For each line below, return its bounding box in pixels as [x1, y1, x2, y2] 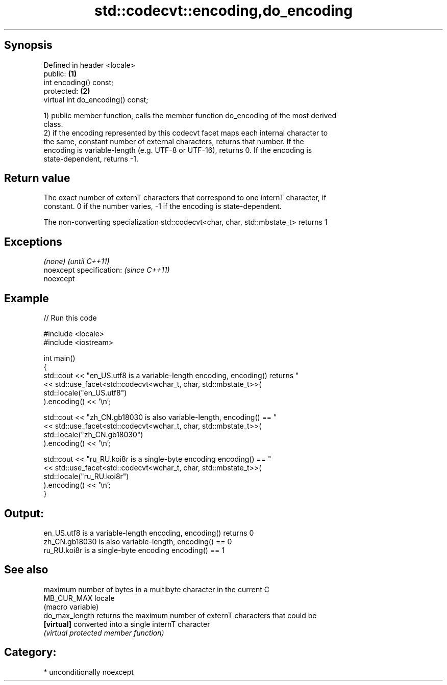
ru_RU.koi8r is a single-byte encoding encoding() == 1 [43, 545, 225, 555]
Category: [4, 646, 57, 659]
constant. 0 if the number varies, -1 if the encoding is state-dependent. [43, 202, 282, 211]
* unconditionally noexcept [43, 667, 134, 676]
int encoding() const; [43, 77, 114, 87]
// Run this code [43, 313, 97, 323]
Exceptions [4, 235, 62, 248]
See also [4, 563, 48, 576]
